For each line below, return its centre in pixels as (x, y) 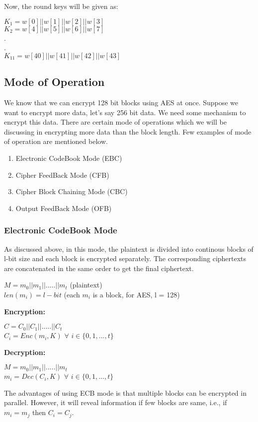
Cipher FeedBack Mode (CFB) (62, 175)
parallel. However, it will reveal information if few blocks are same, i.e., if (116, 402)
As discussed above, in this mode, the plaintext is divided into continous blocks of (129, 248)
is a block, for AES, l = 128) (136, 294)
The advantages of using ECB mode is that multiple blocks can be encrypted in (125, 392)
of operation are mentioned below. (56, 141)
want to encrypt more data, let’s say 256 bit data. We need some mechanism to (125, 112)
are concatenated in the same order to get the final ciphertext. (99, 268)
